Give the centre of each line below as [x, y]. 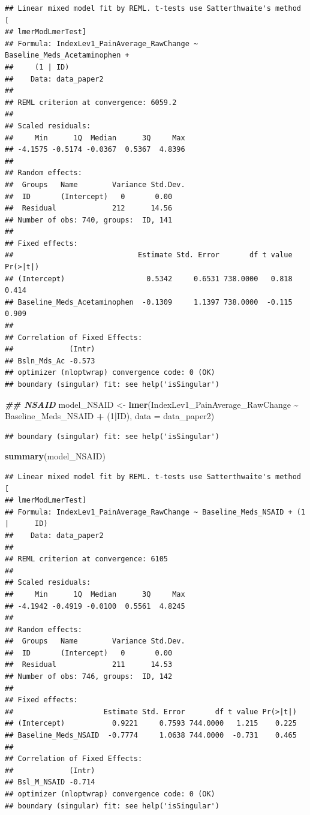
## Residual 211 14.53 [89, 665]
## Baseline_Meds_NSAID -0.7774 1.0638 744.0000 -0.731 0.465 [151, 736]
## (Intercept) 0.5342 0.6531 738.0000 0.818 [149, 279]
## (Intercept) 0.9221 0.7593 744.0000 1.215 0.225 [151, 724]
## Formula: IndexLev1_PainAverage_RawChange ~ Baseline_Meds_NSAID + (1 [155, 512]
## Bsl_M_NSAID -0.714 [50, 782]
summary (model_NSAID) [55, 456]
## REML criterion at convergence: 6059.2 [91, 102]
